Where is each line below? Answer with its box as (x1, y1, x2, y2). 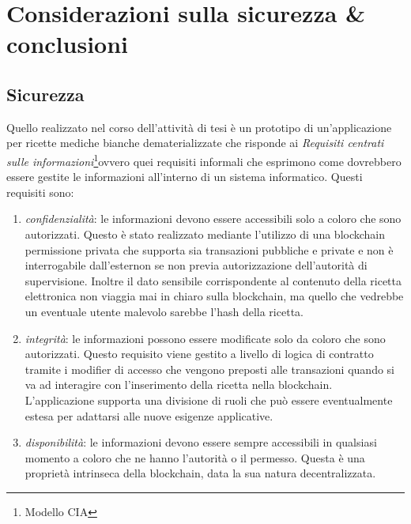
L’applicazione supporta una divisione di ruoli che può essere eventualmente (25, 391, 393, 408)
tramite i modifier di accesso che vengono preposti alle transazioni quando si (25, 360, 394, 377)
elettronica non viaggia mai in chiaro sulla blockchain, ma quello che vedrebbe (25, 288, 404, 304)
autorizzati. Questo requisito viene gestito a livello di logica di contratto (25, 345, 374, 362)
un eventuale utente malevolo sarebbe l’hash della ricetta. (25, 303, 304, 319)
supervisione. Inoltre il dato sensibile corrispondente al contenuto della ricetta (25, 272, 402, 288)
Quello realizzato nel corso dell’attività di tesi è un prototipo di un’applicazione (6, 119, 392, 135)
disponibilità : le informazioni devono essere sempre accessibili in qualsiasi (25, 434, 377, 450)
